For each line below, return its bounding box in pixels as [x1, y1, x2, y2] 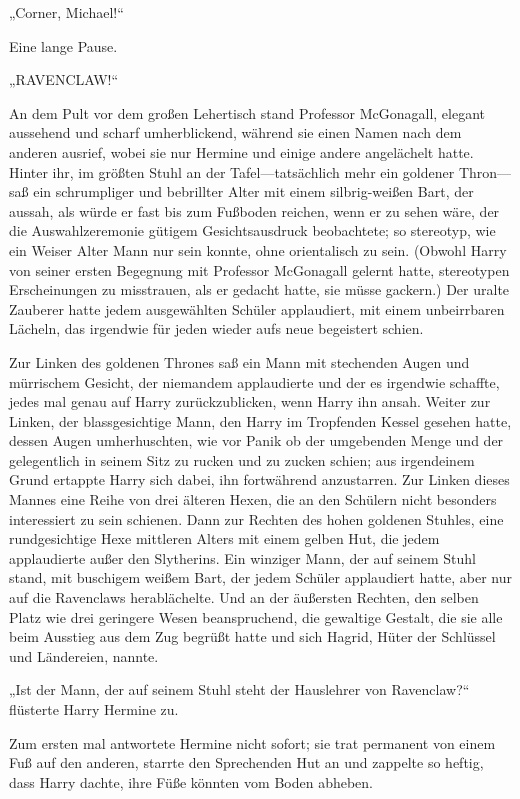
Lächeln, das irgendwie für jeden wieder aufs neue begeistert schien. [9, 318, 424, 339]
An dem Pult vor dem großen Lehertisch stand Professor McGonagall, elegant [9, 102, 486, 123]
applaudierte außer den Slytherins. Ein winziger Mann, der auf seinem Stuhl [9, 547, 476, 568]
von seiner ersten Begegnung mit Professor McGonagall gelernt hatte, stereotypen [9, 259, 510, 280]
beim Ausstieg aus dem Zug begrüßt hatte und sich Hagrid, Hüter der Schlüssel [9, 626, 496, 647]
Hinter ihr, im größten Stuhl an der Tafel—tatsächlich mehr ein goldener [9, 161, 455, 182]
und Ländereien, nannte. [9, 645, 159, 666]
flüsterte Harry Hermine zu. [9, 699, 179, 719]
